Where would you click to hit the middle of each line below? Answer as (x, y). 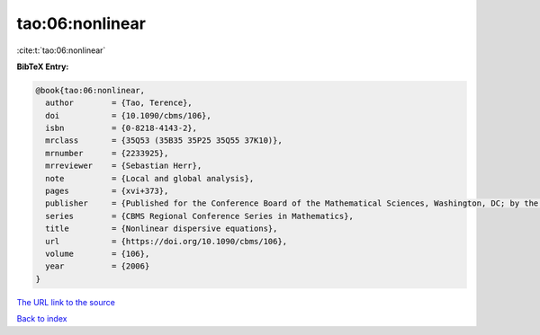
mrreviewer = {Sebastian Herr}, (124, 166)
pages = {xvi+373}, (107, 191)
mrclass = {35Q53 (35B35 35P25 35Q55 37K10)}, (164, 141)
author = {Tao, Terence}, (119, 103)
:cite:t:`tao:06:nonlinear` (61, 50)
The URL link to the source (66, 302)
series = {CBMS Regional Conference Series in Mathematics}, (200, 216)
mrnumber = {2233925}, (107, 153)
